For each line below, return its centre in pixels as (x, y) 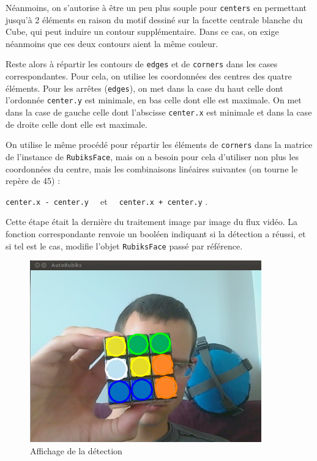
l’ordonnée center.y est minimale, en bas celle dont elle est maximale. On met (154, 100)
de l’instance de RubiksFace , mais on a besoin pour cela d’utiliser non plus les (152, 156)
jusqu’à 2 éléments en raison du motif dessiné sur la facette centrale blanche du (154, 19)
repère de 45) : (33, 181)
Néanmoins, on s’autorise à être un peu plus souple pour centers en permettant (156, 7)
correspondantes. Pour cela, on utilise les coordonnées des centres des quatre (149, 76)
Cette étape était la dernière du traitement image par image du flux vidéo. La (152, 222)
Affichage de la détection (76, 450)
